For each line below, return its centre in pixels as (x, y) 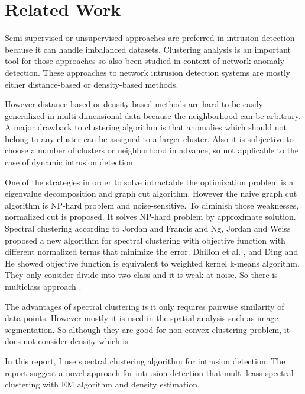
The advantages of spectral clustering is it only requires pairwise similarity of (145, 306)
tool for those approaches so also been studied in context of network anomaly (145, 61)
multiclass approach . (43, 286)
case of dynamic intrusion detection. (70, 162)
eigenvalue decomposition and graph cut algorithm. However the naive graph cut (151, 193)
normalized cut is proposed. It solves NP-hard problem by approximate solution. (150, 217)
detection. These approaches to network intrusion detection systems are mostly (148, 72)
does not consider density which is (66, 341)
